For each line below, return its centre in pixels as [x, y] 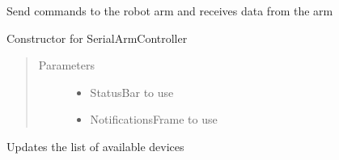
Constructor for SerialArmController [97, 38]
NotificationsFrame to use [154, 119]
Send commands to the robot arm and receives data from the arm [170, 11]
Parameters [66, 65]
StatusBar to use [132, 92]
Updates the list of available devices [95, 146]
